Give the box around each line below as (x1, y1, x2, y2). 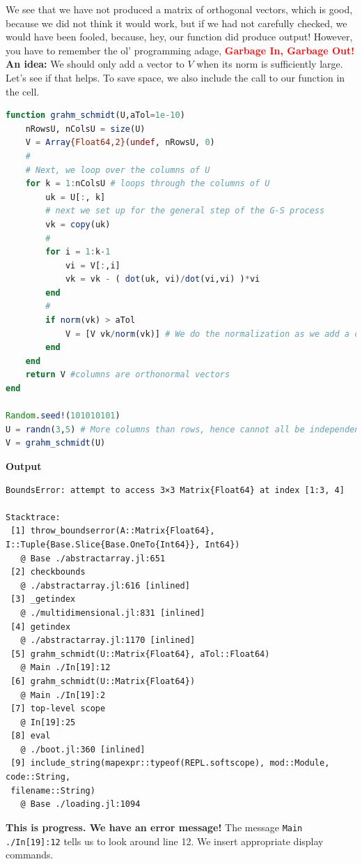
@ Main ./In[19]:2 (20, 690, 106, 700)
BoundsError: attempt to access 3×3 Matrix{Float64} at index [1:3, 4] (6, 485, 345, 495)
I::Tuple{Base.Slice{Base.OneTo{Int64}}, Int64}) (6, 539, 240, 550)
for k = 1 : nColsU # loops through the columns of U (25, 179, 270, 189)
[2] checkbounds (10, 567, 86, 577)
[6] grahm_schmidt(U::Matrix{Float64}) (10, 676, 196, 686)
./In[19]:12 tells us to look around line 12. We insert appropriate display (6, 833, 324, 848)
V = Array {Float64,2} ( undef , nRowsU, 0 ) (25, 137, 215, 148)
